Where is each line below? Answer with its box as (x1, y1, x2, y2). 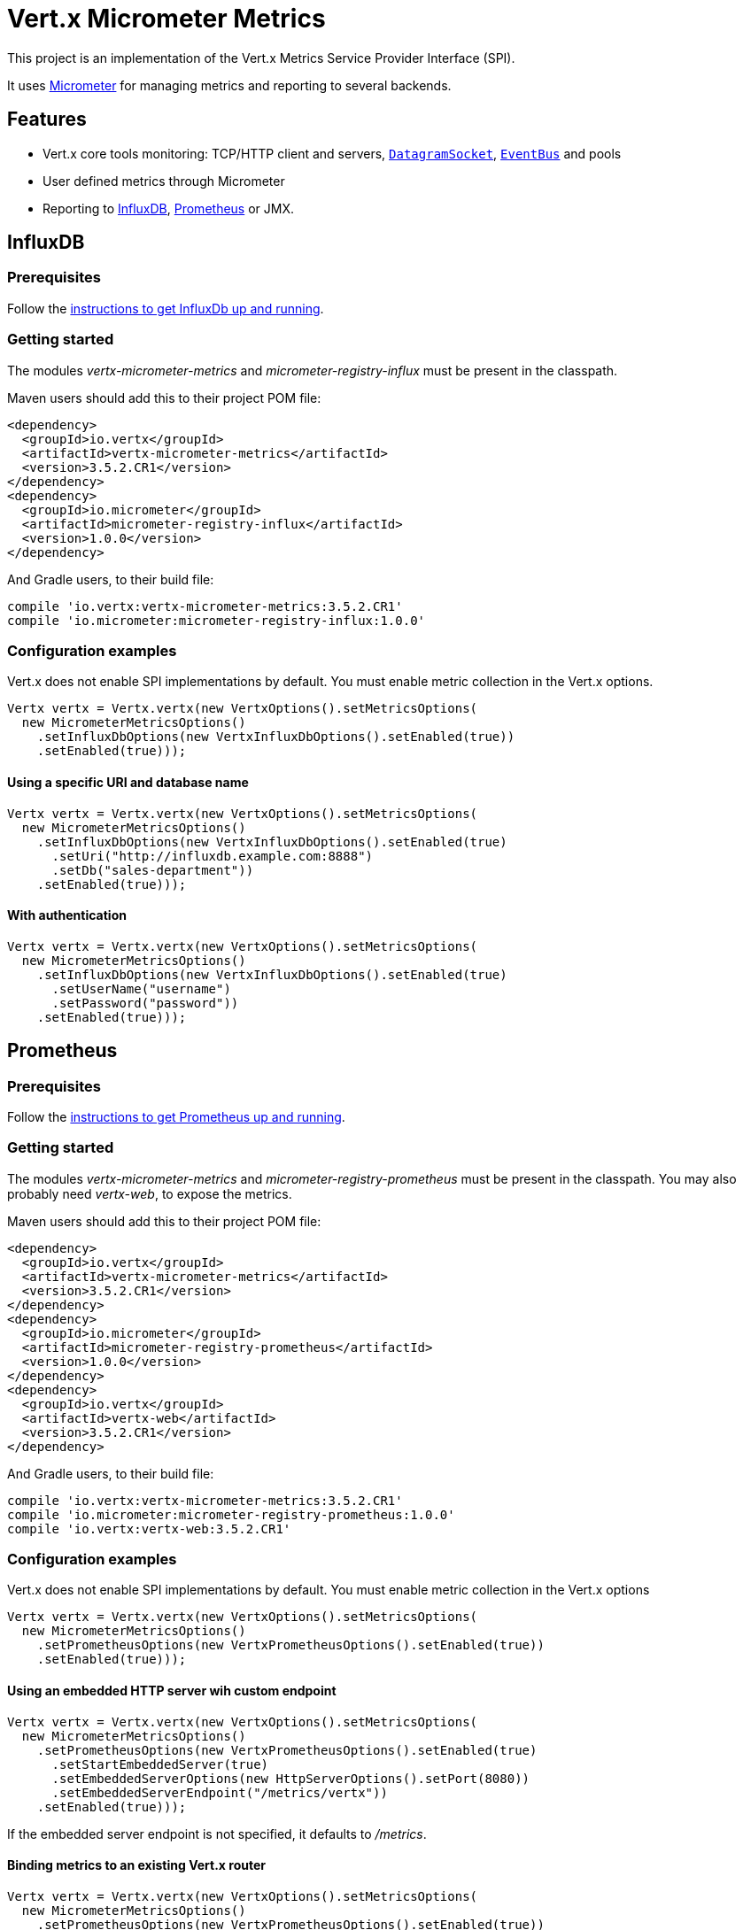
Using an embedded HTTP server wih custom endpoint (7, 1683, 337, 1699)
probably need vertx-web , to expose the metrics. (7, 1185, 292, 1201)
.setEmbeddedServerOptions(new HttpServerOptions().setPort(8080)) (51, 1771, 530, 1786)
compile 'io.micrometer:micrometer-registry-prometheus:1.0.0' (7, 1507, 455, 1522)
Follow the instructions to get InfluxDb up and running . (7, 300, 324, 316)
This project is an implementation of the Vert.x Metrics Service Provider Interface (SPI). (7, 50, 515, 66)
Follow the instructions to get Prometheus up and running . (7, 1108, 345, 1124)
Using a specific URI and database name (7, 774, 249, 790)
